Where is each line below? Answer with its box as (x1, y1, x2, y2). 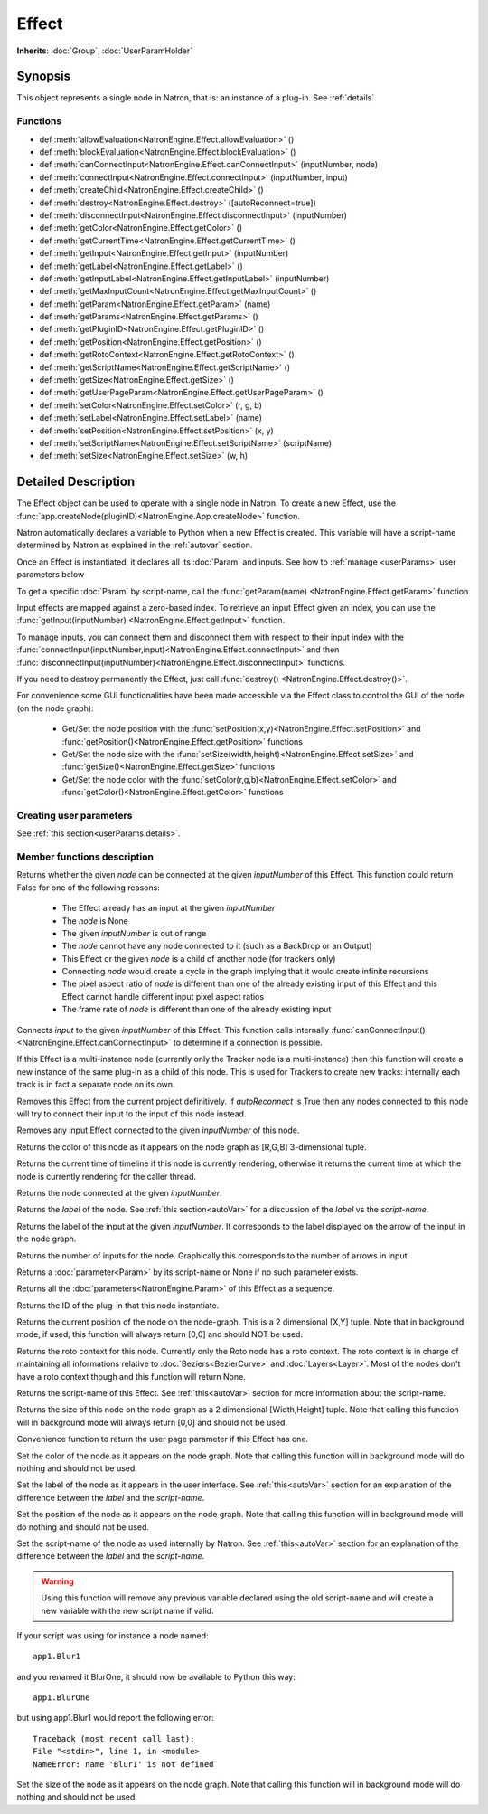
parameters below (16, 569, 85, 580)
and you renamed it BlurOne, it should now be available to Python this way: (16, 1671, 296, 1682)
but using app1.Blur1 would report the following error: (16, 1713, 214, 1724)
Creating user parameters (16, 809, 133, 822)
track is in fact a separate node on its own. (16, 1079, 175, 1090)
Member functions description (16, 850, 154, 863)
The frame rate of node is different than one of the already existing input (61, 1004, 332, 1015)
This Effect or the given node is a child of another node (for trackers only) (61, 953, 336, 964)
